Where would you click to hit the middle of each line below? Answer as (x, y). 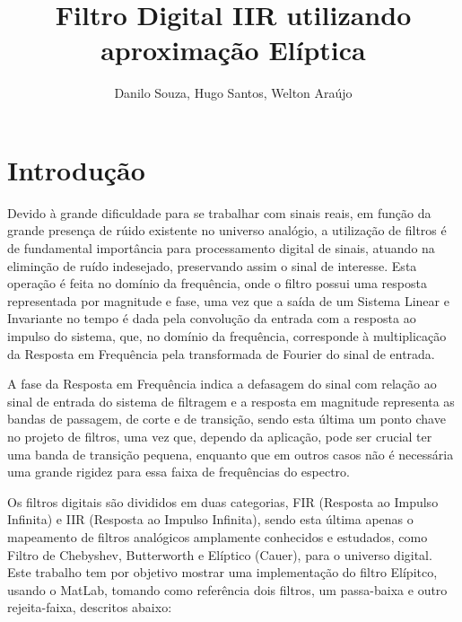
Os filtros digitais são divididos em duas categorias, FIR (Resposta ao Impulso (223, 501)
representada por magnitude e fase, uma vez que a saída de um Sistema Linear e (228, 300)
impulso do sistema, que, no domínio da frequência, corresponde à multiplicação (227, 336)
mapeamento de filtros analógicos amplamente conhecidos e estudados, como (218, 536)
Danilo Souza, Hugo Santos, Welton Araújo (233, 93)
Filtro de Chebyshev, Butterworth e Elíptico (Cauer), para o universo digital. (220, 554)
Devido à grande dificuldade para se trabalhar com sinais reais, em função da (219, 212)
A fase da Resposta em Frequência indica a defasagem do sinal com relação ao (222, 384)
